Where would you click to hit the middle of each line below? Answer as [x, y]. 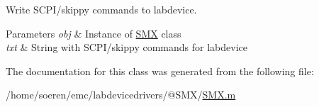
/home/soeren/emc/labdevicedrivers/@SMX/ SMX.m [121, 95]
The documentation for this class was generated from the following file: [160, 71]
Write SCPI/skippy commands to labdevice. [101, 9]
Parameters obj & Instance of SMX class [94, 33]
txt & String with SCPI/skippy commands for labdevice [127, 47]
